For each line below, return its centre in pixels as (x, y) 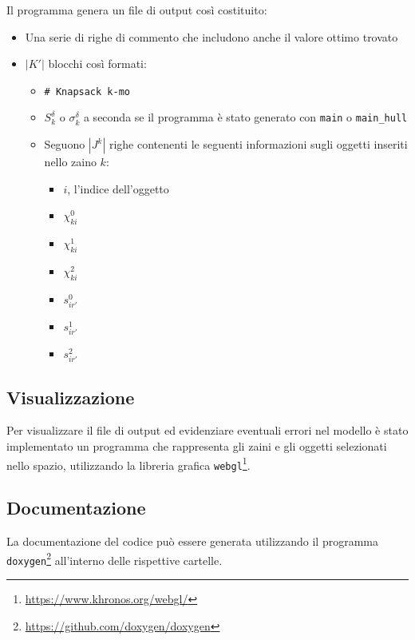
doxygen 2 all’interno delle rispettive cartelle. (115, 559)
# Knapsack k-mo (87, 91)
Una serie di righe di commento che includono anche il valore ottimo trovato (211, 36)
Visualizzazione (71, 397)
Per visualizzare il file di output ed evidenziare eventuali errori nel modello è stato (207, 430)
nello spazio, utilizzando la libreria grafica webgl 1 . (128, 463)
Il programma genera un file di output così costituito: (137, 10)
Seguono (65, 144)
